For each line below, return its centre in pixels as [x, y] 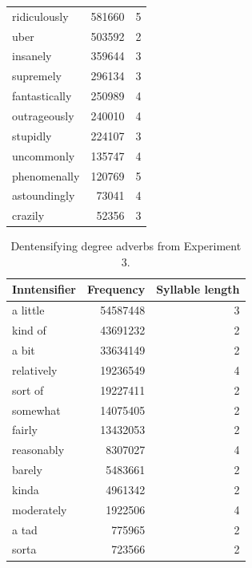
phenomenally [46, 175]
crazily [28, 215]
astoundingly [44, 195]
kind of [29, 330]
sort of [28, 389]
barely [27, 470]
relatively [35, 369]
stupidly [32, 135]
